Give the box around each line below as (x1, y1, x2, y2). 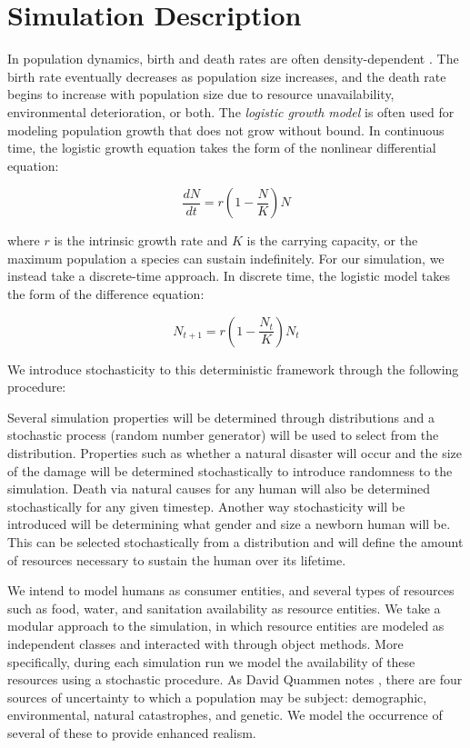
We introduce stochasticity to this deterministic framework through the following (7, 359, 459, 378)
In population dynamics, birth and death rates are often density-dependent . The (7, 49, 459, 68)
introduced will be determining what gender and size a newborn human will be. (7, 514, 451, 534)
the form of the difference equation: (7, 284, 205, 304)
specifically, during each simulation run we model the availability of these (7, 652, 415, 671)
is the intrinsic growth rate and (54, 231, 228, 250)
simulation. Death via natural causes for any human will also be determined (7, 479, 430, 498)
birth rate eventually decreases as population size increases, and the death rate (7, 66, 446, 85)
